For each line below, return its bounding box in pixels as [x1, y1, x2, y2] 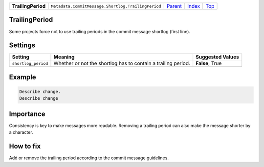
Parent [166, 3, 182, 9]
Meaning [53, 54, 75, 60]
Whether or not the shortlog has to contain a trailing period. [53, 60, 191, 67]
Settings [9, 41, 36, 50]
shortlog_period [12, 61, 48, 66]
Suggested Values [196, 54, 239, 60]
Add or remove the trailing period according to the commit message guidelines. [9, 155, 169, 161]
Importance [9, 110, 46, 118]
